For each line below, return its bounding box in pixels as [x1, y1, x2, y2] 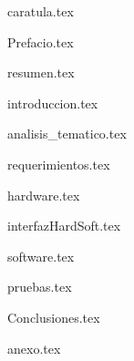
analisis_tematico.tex [7, 124, 127, 143]
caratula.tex [7, 2, 74, 20]
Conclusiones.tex [7, 307, 100, 326]
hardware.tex [7, 185, 80, 204]
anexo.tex [7, 338, 61, 357]
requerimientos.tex [7, 154, 110, 173]
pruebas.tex [7, 277, 72, 296]
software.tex [7, 246, 75, 265]
